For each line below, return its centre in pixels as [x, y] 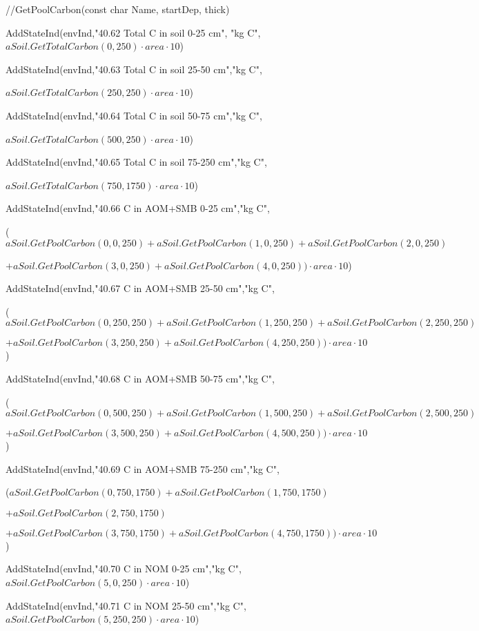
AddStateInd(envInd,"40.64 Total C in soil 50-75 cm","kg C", [134, 115]
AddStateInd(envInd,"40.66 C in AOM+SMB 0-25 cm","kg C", [138, 208]
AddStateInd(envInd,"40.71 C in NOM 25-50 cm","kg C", [126, 605]
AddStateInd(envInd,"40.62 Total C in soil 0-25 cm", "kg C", [133, 32]
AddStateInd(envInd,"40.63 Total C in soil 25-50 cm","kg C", [134, 69]
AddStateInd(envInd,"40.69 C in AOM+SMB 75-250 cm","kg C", [143, 468]
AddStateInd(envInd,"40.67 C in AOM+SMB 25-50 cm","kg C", [140, 288]
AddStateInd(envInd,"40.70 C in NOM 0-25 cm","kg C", [124, 569]
